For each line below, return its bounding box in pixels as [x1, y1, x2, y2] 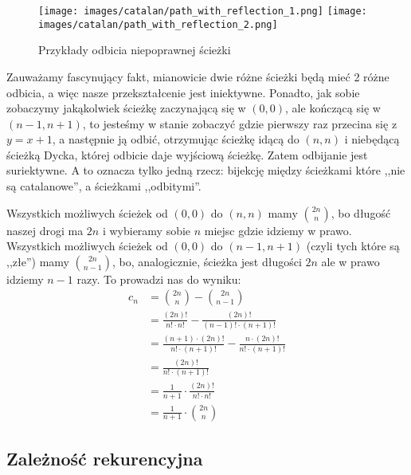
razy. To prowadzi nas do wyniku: [76, 270, 241, 287]
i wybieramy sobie [102, 222, 191, 238]
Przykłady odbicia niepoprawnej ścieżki [38, 41, 231, 58]
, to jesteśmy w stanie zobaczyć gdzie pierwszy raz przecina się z [82, 115, 397, 132]
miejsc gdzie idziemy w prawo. [204, 222, 352, 238]
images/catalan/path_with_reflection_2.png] [38, 18, 278, 30]
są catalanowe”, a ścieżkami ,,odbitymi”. [6, 178, 202, 194]
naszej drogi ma [6, 222, 84, 238]
